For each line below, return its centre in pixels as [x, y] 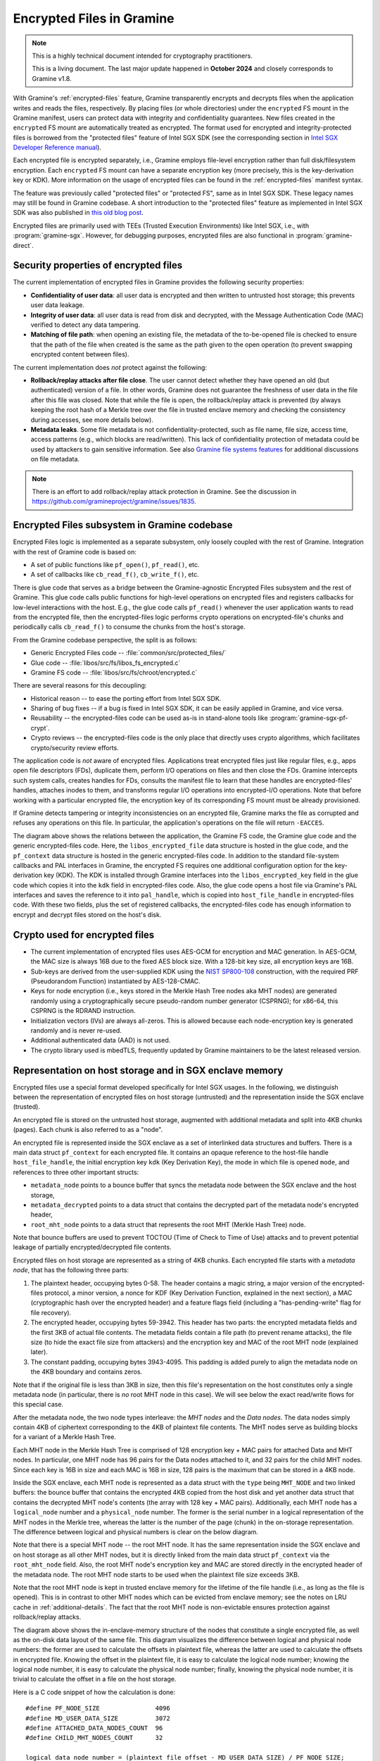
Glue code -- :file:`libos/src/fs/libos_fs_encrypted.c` [106, 663]
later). [39, 1352]
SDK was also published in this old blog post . [78, 213]
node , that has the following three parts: [71, 1270]
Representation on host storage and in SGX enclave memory [148, 1070]
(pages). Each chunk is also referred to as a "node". [88, 1130]
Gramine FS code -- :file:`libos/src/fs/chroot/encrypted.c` [114, 672]
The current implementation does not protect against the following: [110, 367]
